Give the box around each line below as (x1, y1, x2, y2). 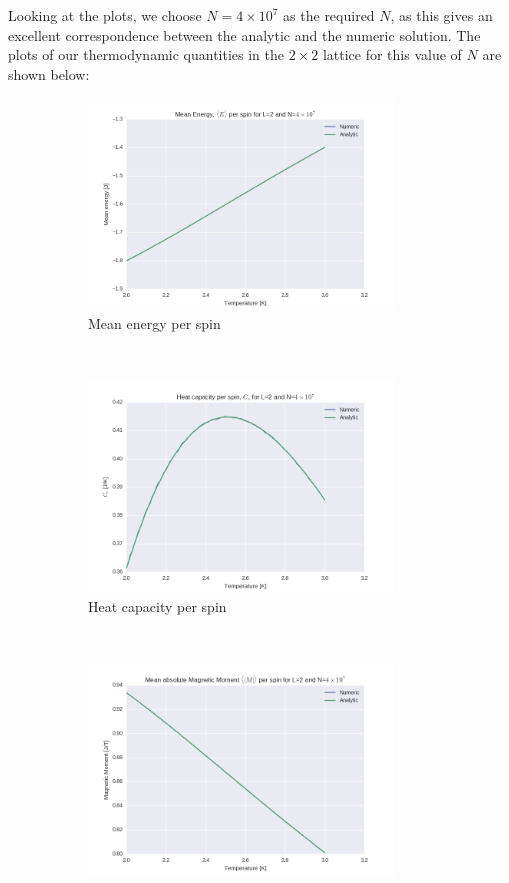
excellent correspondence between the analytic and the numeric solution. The (8, 24, 481, 45)
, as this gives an (390, 5, 493, 25)
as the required (283, 5, 375, 25)
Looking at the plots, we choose (8, 5, 202, 25)
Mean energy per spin (88, 313, 221, 334)
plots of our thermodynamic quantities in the (8, 44, 284, 65)
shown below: (8, 63, 90, 84)
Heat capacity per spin (88, 596, 227, 617)
